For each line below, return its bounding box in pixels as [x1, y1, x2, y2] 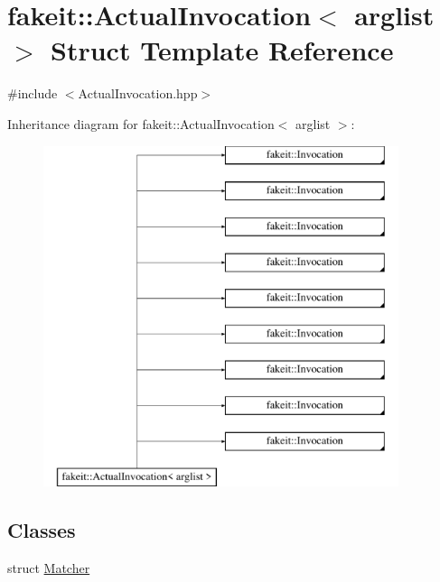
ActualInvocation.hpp [78, 84, 198, 103]
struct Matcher [7, 559, 90, 577]
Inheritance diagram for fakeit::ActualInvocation [7, 114, 275, 133]
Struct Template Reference [51, 32, 394, 69]
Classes [7, 516, 76, 544]
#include [7, 84, 58, 103]
